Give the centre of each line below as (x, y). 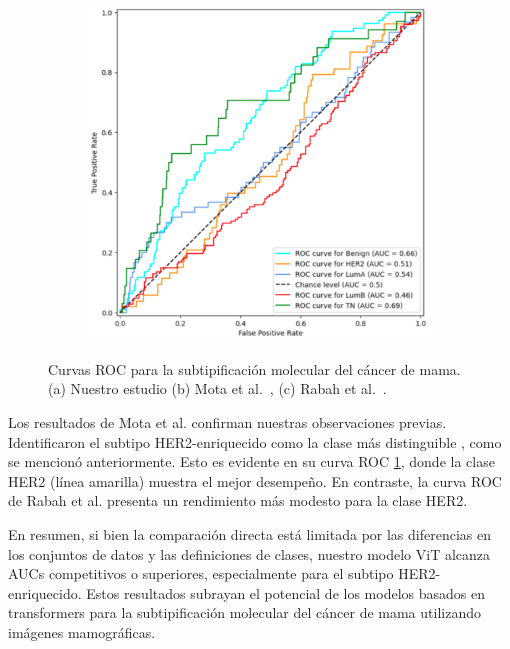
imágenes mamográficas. (82, 631)
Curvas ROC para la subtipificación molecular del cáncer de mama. (254, 368)
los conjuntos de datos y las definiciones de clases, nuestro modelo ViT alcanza (249, 553)
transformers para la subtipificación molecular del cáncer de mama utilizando (244, 612)
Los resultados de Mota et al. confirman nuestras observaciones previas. (227, 421)
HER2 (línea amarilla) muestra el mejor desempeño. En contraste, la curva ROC (255, 480)
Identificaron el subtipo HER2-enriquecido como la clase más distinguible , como (255, 441)
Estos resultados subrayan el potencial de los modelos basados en (285, 592)
